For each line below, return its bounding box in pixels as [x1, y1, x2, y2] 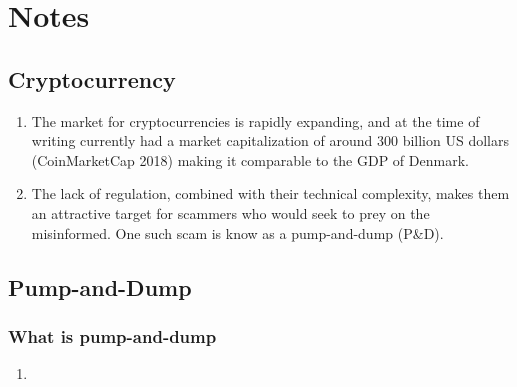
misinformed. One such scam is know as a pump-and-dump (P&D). [31, 222, 444, 243]
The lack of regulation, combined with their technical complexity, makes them [31, 183, 510, 204]
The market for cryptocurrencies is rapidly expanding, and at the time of [31, 110, 480, 131]
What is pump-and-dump [8, 323, 217, 348]
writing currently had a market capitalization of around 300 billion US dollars [31, 130, 509, 151]
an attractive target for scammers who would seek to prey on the [31, 202, 430, 223]
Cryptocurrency [8, 63, 176, 94]
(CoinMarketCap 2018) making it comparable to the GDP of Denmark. [31, 149, 469, 170]
